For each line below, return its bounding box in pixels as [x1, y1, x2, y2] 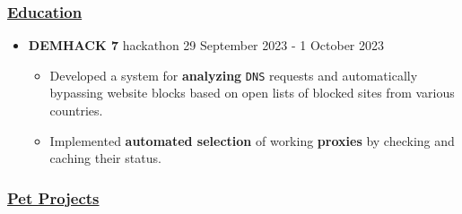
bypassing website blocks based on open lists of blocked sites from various [49, 83, 455, 102]
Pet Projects [7, 186, 100, 209]
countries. [49, 101, 103, 120]
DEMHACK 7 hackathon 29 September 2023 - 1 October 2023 [28, 36, 385, 55]
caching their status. [49, 149, 161, 167]
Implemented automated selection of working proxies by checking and [49, 131, 455, 150]
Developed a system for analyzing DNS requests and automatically [49, 65, 418, 84]
